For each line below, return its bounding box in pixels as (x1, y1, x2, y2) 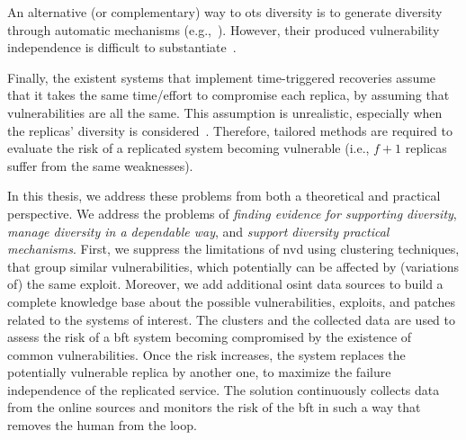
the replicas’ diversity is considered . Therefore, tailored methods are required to (7, 121, 453, 139)
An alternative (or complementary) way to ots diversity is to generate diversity (7, 3, 443, 21)
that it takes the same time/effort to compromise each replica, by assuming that (7, 85, 450, 104)
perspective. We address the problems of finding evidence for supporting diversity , (7, 203, 457, 222)
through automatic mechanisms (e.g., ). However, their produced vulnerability (7, 20, 440, 39)
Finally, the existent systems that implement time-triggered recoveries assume (7, 67, 436, 86)
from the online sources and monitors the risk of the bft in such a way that (7, 398, 421, 417)
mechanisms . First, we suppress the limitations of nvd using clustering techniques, (7, 239, 460, 258)
